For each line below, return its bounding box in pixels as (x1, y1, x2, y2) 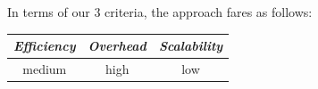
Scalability (158, 36, 223, 55)
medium (22, 59, 67, 77)
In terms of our (7, 3, 90, 20)
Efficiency (13, 36, 76, 55)
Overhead (88, 36, 146, 55)
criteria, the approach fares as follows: (105, 3, 313, 20)
